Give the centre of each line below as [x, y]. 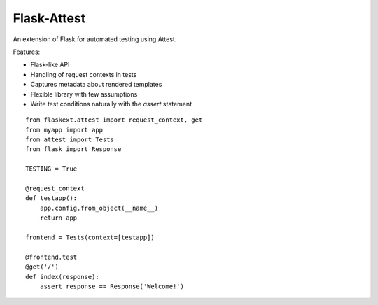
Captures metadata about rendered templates [96, 85]
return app [58, 218]
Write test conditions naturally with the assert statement [111, 104]
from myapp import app [64, 130]
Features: [27, 52]
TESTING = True [51, 169]
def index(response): [62, 277]
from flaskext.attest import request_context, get [114, 120]
